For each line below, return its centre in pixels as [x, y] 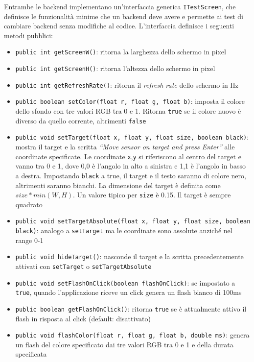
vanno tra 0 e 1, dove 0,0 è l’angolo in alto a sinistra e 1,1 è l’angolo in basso [130, 166]
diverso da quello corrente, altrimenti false [81, 120]
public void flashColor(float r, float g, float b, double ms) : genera [132, 335]
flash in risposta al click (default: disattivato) [83, 318]
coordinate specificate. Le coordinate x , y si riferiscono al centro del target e [128, 156]
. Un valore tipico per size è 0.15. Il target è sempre [152, 195]
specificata [31, 354]
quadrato [29, 204]
